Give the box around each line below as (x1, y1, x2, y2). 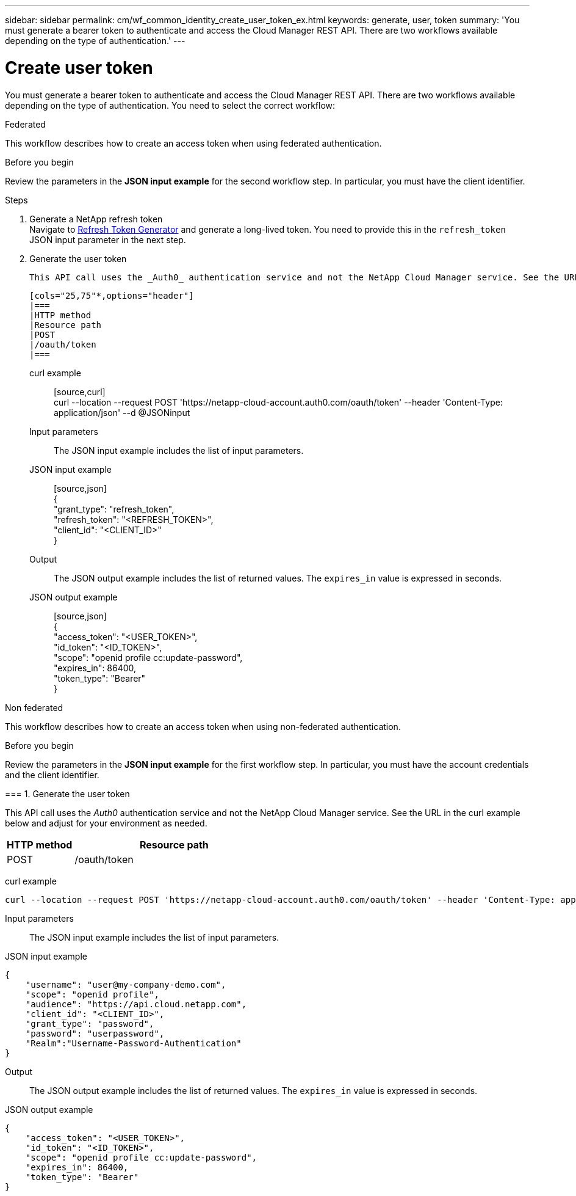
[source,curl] (54, 386, 106, 397)
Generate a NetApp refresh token (29, 213, 163, 224)
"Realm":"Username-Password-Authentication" (25, 1038, 242, 1048)
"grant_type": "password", (25, 1018, 154, 1029)
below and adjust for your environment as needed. (5, 817, 207, 828)
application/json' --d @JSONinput (54, 407, 190, 418)
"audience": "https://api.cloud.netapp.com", (25, 999, 247, 1009)
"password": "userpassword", (25, 1028, 165, 1038)
